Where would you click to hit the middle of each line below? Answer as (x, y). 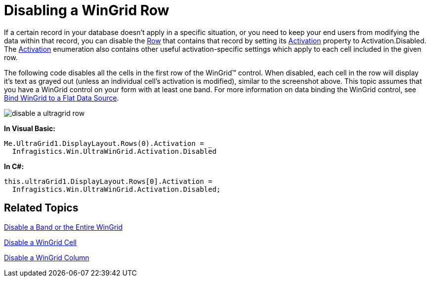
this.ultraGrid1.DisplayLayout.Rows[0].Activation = (108, 181)
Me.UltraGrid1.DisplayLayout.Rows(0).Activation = (104, 143)
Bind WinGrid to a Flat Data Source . (62, 98)
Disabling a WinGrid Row (87, 10)
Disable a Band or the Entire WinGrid (64, 227)
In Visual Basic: (30, 128)
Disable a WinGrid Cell (40, 242)
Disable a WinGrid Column (47, 257)
